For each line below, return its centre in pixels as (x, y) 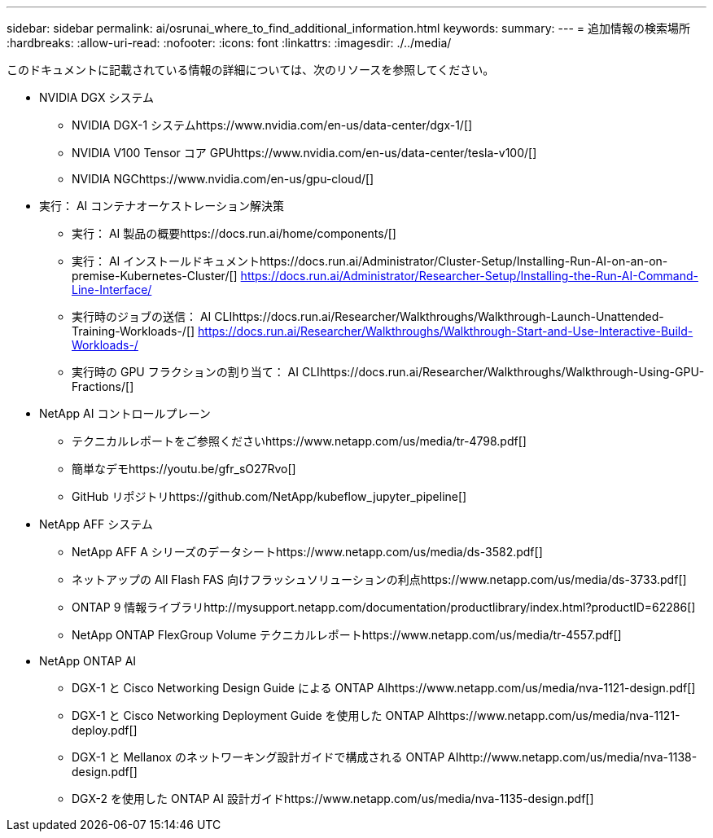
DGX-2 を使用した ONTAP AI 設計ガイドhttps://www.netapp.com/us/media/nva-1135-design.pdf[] (333, 799)
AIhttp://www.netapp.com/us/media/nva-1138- (573, 757)
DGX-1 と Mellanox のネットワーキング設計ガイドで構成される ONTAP (258, 757)
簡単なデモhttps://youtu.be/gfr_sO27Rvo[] (184, 469)
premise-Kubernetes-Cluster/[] (155, 276)
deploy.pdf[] (105, 730)
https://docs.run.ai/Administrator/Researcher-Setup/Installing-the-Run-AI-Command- (469, 276)
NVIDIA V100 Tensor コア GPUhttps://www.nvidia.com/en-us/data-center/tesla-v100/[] (304, 153)
